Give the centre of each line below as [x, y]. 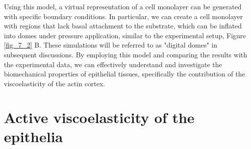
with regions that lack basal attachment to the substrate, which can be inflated [123, 26]
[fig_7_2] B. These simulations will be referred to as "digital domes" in [111, 45]
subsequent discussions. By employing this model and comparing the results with [126, 54]
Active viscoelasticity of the [99, 117]
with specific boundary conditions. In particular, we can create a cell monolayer [124, 16]
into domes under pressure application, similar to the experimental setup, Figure [125, 35]
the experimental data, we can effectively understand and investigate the [113, 64]
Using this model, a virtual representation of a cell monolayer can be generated [123, 6]
